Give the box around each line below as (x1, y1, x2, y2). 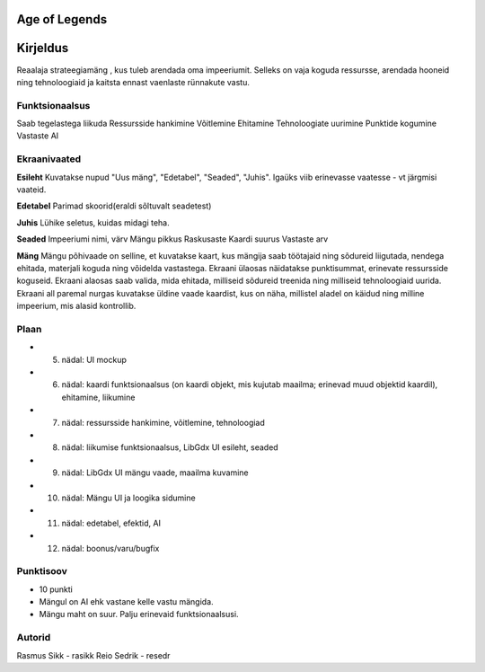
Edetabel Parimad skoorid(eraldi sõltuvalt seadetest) (16, 200, 212, 211)
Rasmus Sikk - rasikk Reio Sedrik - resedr (16, 650, 171, 660)
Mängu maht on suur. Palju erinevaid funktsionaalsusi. (39, 609, 239, 620)
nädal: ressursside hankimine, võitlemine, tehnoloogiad (61, 417, 265, 428)
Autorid (16, 632, 51, 644)
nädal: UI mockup (61, 354, 128, 365)
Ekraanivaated (16, 153, 82, 165)
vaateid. (16, 184, 47, 195)
